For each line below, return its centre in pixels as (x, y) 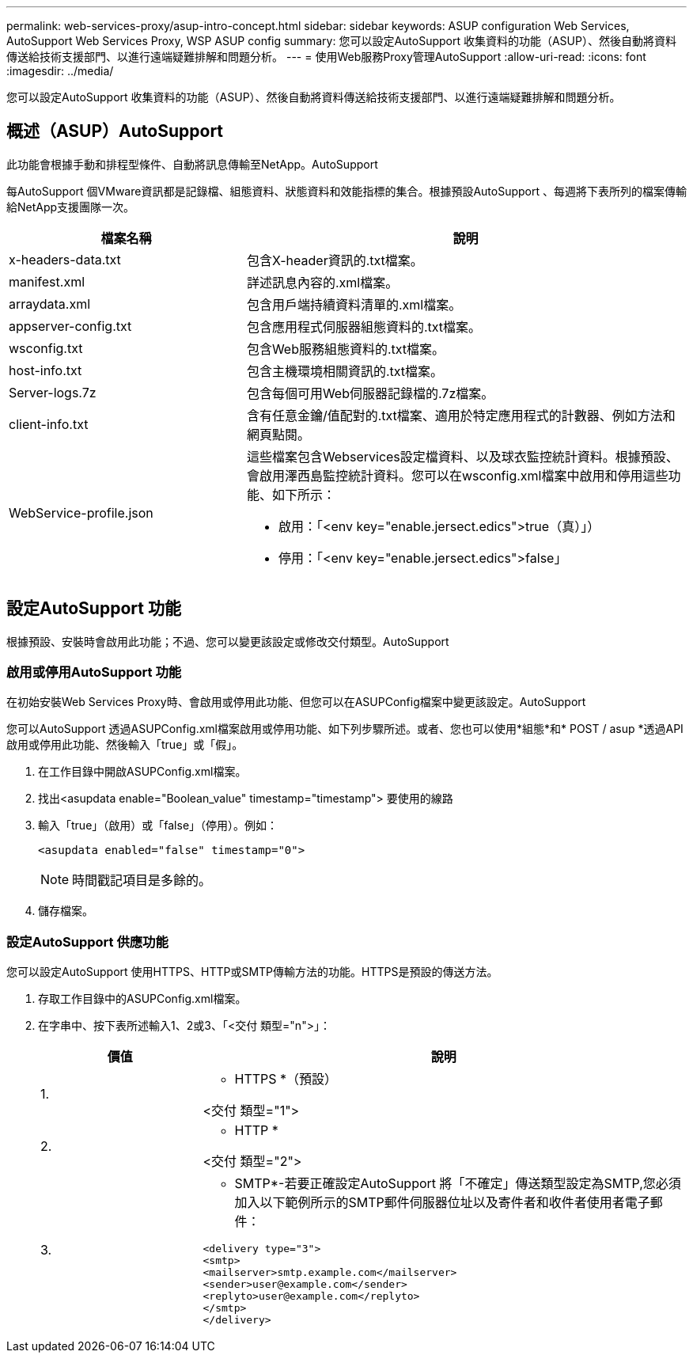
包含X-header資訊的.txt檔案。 (335, 260)
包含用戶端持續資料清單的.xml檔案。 (354, 304)
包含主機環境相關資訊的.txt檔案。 (345, 371)
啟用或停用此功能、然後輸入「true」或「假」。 (125, 745)
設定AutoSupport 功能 (94, 609)
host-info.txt (45, 370)
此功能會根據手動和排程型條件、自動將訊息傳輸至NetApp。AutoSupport (192, 164)
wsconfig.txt (46, 348)
